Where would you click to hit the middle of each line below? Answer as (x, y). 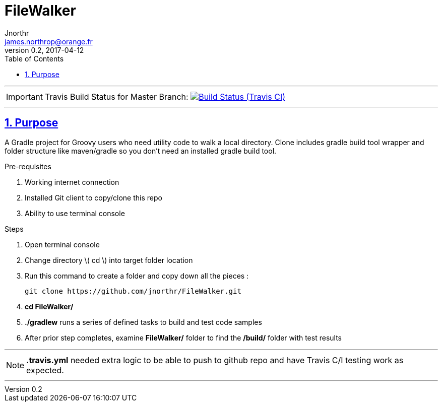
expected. (45, 370)
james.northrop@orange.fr (49, 41)
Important (24, 96)
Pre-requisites (28, 166)
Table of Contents (34, 58)
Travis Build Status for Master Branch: (116, 96)
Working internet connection (72, 182)
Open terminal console (62, 244)
